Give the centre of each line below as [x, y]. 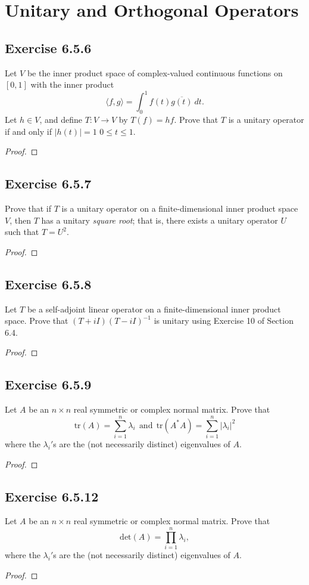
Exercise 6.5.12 [52, 496]
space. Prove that [37, 321]
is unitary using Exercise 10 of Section [224, 321]
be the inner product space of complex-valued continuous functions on [155, 72]
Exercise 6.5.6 [48, 47]
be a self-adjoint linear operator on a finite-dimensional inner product [154, 309]
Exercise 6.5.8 [48, 284]
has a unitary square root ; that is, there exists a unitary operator [160, 220]
